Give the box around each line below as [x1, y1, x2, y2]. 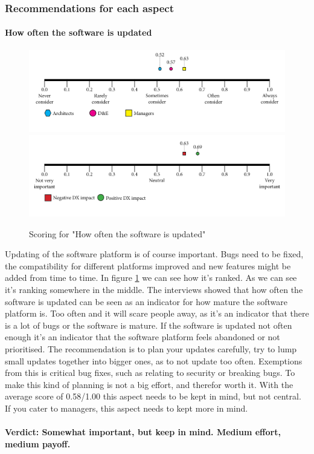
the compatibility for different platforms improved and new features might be [5, 259, 291, 272]
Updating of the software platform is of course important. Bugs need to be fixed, [5, 248, 304, 260]
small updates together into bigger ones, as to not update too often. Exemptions [5, 354, 303, 367]
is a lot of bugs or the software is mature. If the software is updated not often [5, 318, 292, 331]
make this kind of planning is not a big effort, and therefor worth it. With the [5, 378, 293, 390]
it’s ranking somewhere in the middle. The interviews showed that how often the [5, 283, 303, 295]
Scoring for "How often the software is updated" [29, 227, 206, 240]
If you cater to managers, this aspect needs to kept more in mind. [5, 401, 248, 414]
